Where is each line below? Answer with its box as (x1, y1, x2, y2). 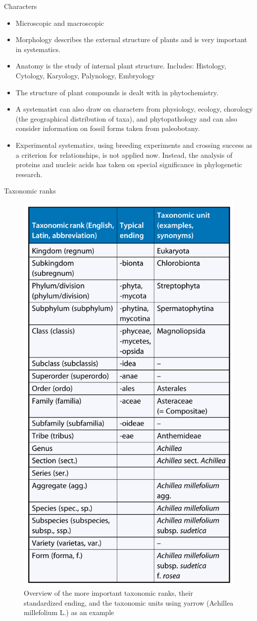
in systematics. (15, 44, 60, 54)
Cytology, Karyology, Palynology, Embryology (15, 70, 155, 80)
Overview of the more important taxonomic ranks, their (24, 588, 193, 598)
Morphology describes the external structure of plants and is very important (15, 34, 247, 45)
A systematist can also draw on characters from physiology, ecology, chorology (15, 104, 253, 114)
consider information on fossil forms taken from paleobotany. (15, 123, 200, 133)
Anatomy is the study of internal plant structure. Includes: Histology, (15, 61, 226, 71)
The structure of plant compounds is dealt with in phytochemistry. (15, 87, 218, 97)
